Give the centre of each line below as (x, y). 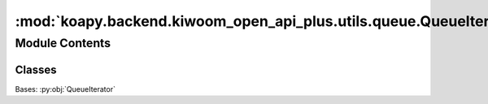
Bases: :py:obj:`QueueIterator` (65, 89)
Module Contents (63, 43)
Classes (36, 69)
